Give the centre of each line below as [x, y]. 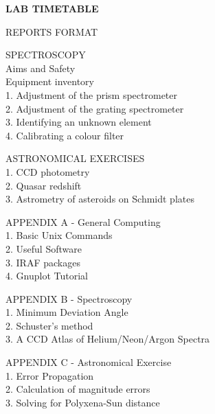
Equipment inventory [50, 81]
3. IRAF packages [43, 262]
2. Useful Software [44, 248]
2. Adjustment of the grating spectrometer [95, 108]
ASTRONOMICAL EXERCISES [75, 158]
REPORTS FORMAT [52, 31]
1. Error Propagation [50, 375]
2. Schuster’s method [49, 325]
